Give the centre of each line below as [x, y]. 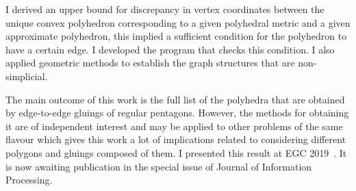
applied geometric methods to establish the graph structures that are [150, 63]
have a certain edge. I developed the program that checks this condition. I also [170, 49]
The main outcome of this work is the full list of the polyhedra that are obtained [175, 99]
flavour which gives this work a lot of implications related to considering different [176, 139]
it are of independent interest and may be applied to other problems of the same [174, 126]
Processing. [29, 180]
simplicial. [27, 76]
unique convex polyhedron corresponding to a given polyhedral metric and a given [178, 22]
